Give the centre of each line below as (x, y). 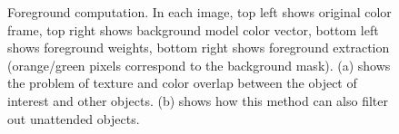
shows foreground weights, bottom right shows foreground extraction (199, 48)
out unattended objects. (74, 118)
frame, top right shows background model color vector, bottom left (193, 29)
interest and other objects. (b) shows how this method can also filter (198, 100)
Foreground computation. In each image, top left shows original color (199, 12)
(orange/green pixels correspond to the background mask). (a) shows (199, 65)
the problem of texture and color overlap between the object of (182, 83)
